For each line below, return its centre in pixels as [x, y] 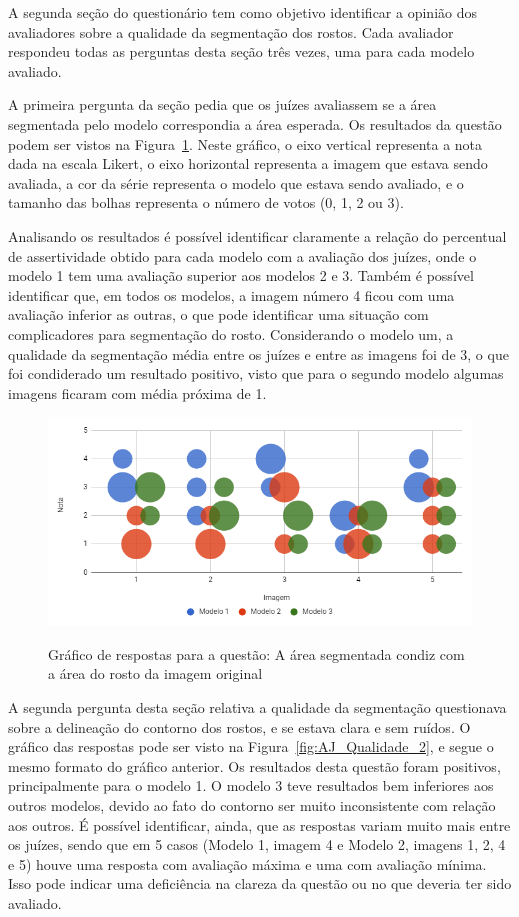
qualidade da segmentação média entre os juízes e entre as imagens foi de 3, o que [258, 353]
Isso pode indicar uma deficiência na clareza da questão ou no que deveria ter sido [260, 883]
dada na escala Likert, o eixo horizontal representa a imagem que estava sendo [248, 163]
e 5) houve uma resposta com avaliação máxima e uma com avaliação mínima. [247, 863]
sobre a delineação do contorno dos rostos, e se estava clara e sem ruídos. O [239, 726]
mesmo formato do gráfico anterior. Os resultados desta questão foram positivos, [254, 765]
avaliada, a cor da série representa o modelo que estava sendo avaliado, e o [236, 182]
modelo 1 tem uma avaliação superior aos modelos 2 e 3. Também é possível [241, 275]
